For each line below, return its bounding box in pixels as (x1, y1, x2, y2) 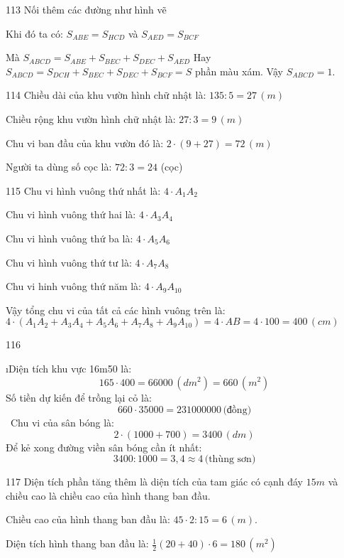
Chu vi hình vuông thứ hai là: (6, 207, 136, 222)
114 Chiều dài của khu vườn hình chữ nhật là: (6, 87, 206, 102)
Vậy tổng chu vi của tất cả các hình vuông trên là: (6, 302, 226, 317)
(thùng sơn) (204, 454, 256, 465)
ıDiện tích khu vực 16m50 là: (6, 360, 132, 375)
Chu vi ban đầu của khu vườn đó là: (6, 135, 164, 150)
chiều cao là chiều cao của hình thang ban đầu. (6, 488, 211, 503)
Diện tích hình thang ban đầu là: (6, 536, 149, 551)
